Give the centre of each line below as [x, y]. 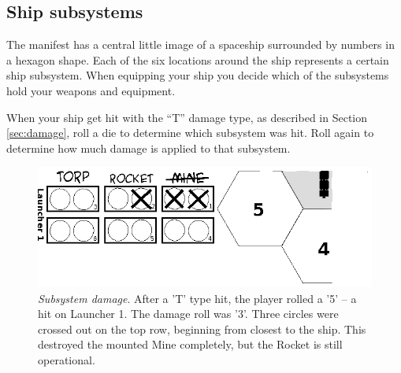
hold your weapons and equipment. [91, 90]
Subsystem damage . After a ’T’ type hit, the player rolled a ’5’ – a [197, 298]
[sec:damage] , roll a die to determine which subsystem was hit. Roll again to [190, 133]
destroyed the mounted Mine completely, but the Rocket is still [190, 344]
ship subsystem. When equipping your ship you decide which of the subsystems [198, 75]
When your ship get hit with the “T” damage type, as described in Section [187, 117]
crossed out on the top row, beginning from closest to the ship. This [202, 329]
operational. [67, 359]
